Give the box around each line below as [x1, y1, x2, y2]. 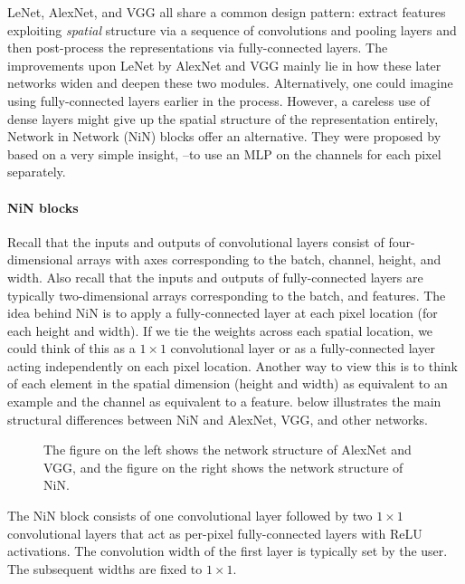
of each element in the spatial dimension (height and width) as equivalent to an [7, 374, 448, 393]
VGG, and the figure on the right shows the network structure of [43, 457, 403, 476]
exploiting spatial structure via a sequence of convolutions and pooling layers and [7, 20, 457, 39]
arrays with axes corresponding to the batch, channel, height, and [77, 250, 441, 269]
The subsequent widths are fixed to [7, 559, 203, 578]
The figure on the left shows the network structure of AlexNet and [43, 440, 412, 459]
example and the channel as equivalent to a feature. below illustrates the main [7, 392, 441, 411]
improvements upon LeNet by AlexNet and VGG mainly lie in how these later [7, 55, 441, 74]
